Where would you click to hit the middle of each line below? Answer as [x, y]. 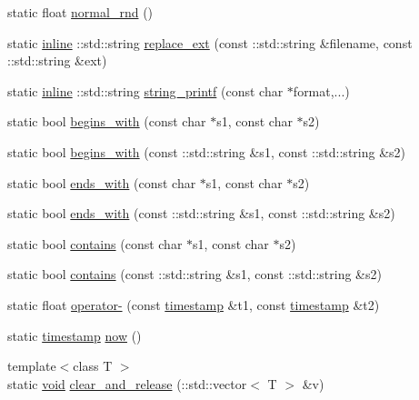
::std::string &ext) [57, 60]
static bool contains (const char [95, 243]
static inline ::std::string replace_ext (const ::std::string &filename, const [210, 42]
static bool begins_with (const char [107, 121]
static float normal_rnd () [80, 12]
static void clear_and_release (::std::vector [127, 383]
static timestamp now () [75, 335]
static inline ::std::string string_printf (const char [145, 90]
